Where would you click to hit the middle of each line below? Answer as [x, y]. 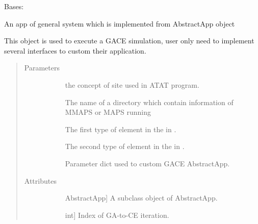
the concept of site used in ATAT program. [132, 84]
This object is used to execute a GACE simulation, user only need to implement [129, 41]
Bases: [14, 6]
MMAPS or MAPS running [108, 112]
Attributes [40, 180]
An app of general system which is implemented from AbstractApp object [120, 23]
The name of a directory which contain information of [149, 102]
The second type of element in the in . [125, 146]
